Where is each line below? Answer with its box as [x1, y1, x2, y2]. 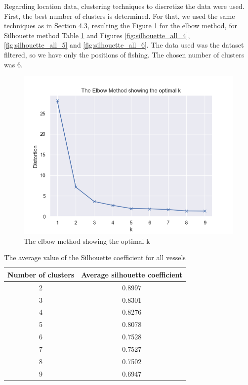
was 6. [4, 59, 23, 69]
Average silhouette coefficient [81, 269, 183, 279]
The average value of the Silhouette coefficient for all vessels [4, 252, 186, 263]
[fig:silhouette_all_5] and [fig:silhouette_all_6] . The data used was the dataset [4, 40, 244, 50]
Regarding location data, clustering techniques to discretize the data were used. [4, 1, 245, 11]
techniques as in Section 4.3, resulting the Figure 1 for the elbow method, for [4, 20, 237, 31]
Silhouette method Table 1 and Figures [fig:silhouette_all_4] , [4, 30, 190, 40]
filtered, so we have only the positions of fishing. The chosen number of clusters [4, 49, 244, 59]
